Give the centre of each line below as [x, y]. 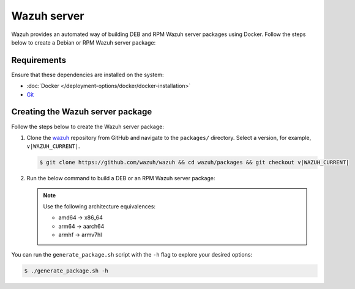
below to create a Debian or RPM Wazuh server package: [84, 42]
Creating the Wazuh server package [82, 112]
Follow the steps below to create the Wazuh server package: [88, 126]
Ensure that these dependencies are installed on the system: [88, 75]
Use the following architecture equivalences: [99, 207]
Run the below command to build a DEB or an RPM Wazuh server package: [121, 178]
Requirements [39, 60]
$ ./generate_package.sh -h [66, 271]
